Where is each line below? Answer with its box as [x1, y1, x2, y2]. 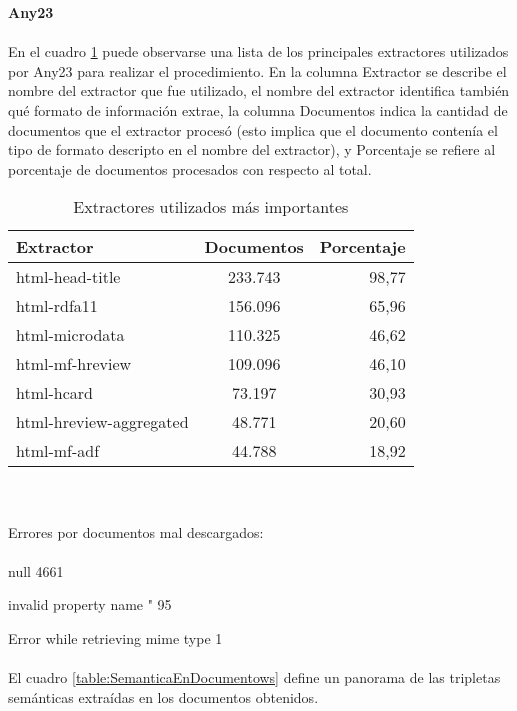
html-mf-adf [16, 439, 100, 463]
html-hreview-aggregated [16, 410, 189, 434]
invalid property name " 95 [8, 594, 172, 615]
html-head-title [16, 265, 121, 289]
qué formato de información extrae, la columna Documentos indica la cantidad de [8, 99, 508, 120]
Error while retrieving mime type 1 [8, 627, 223, 648]
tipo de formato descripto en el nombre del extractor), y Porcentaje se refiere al [8, 139, 496, 160]
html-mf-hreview [16, 352, 132, 376]
